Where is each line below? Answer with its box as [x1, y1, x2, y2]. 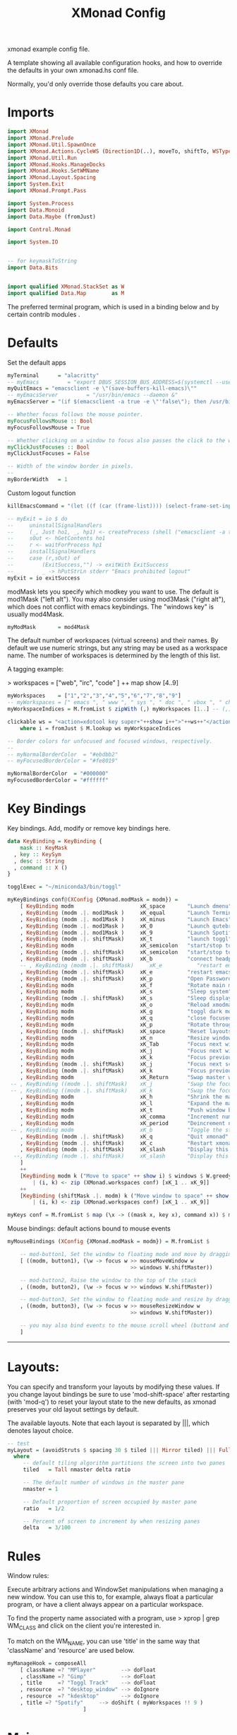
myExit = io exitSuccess [7, 575, 80, 582]
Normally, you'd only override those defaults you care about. [7, 80, 184, 88]
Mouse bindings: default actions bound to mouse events [7, 1224, 171, 1233]
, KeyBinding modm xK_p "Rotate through [20, 1021, 235, 1028]
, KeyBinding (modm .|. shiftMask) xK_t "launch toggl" [20, 935, 232, 943]
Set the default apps [7, 358, 66, 367]
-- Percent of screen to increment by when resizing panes [23, 1518, 200, 1525]
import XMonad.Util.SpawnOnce [7, 141, 97, 148]
